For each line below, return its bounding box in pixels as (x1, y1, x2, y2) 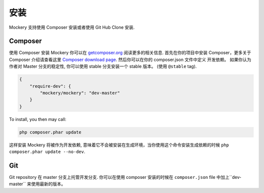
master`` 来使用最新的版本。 (9, 181, 66, 187)
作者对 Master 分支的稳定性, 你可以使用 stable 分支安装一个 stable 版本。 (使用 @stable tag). (9, 63, 197, 69)
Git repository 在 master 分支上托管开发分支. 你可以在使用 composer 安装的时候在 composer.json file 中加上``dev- (9, 174, 242, 180)
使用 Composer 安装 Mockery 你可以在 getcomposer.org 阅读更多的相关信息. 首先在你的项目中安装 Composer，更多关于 (9, 50, 251, 56)
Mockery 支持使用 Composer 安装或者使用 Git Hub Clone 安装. (9, 24, 135, 30)
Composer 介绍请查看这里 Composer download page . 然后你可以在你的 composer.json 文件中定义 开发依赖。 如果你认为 (9, 57, 252, 62)
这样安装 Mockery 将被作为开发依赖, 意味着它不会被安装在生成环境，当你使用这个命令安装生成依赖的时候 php (9, 142, 229, 148)
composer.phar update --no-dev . (9, 149, 86, 154)
